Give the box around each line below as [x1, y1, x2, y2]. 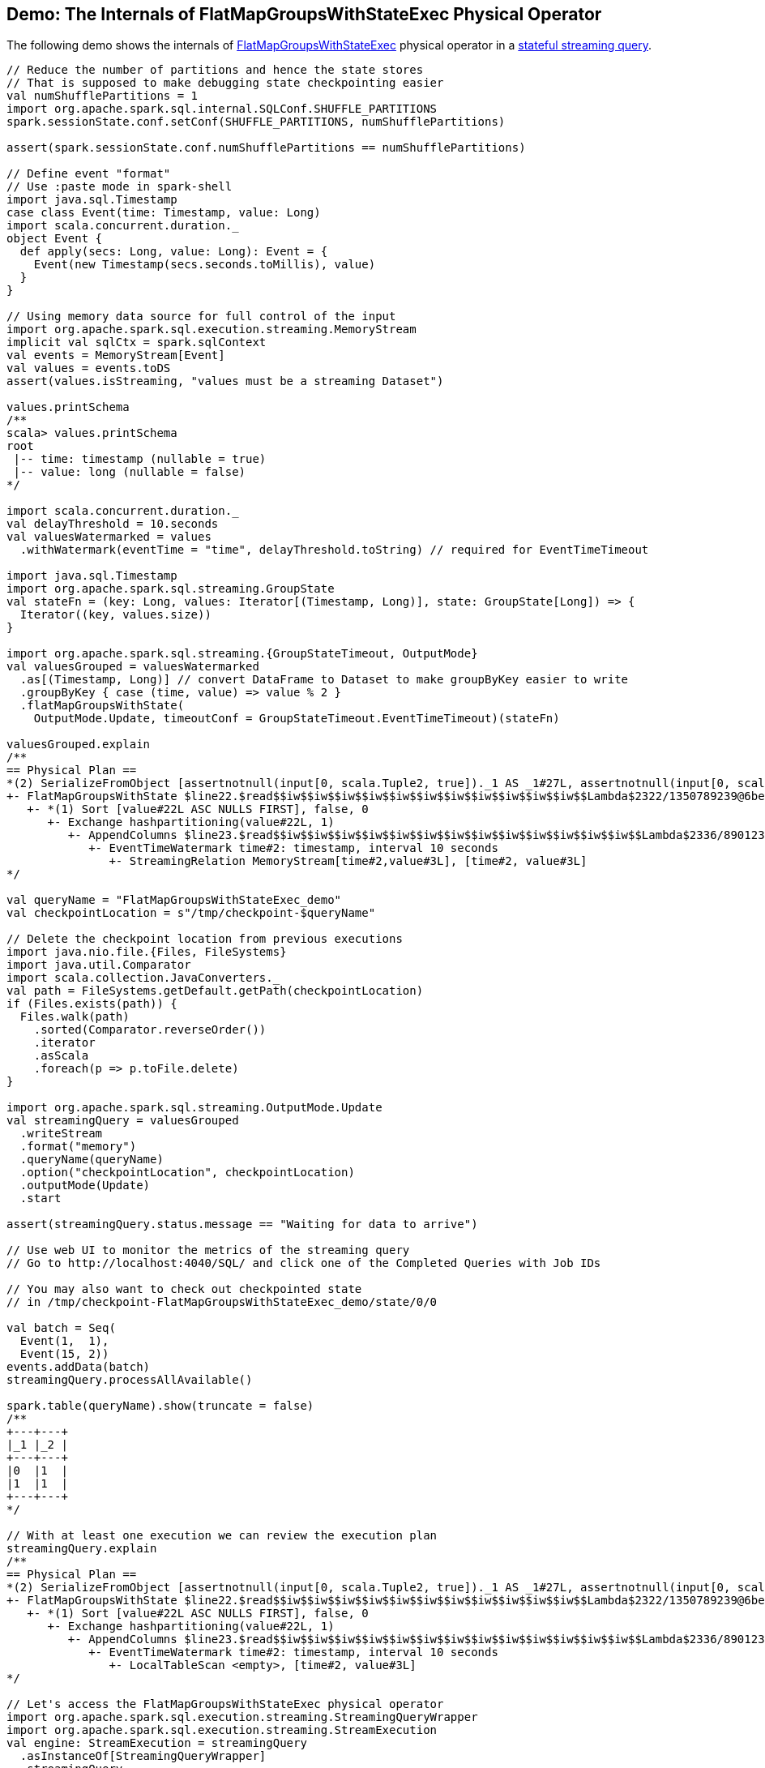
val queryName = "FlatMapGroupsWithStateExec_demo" [6, 893, 342, 907]
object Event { [6, 232, 103, 246]
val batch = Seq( [6, 1321, 116, 1335]
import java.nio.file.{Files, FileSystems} [6, 945, 287, 959]
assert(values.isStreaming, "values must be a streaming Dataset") [6, 375, 444, 388]
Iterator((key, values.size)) [19, 608, 212, 622]
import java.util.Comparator [6, 958, 191, 972]
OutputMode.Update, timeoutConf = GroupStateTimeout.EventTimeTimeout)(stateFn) [33, 712, 560, 726]
